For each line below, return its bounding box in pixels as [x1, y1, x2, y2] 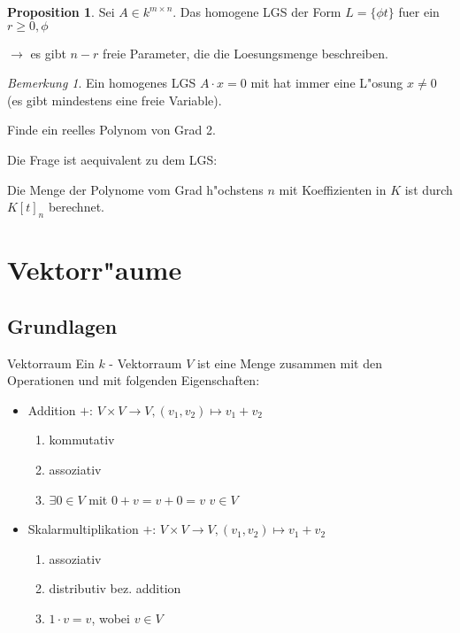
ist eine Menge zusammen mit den [196, 353, 382, 372]
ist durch [404, 180, 453, 198]
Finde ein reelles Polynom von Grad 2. [7, 120, 216, 139]
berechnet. [48, 197, 104, 216]
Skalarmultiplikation [27, 520, 139, 538]
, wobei [91, 608, 130, 627]
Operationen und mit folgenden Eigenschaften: [7, 371, 260, 390]
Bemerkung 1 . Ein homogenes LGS [7, 73, 196, 92]
